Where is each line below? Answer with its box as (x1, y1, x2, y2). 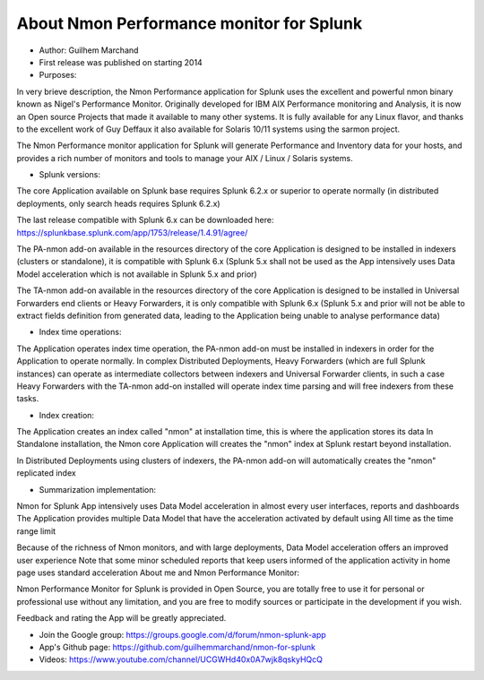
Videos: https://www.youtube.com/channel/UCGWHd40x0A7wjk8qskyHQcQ (39, 654, 323, 665)
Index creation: (39, 409, 94, 420)
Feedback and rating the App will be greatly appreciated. (16, 613, 227, 624)
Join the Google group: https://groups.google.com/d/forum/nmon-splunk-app (39, 629, 326, 640)
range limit (16, 525, 56, 537)
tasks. (16, 393, 39, 404)
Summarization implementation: (39, 484, 157, 495)
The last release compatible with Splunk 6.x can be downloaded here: (16, 215, 274, 226)
